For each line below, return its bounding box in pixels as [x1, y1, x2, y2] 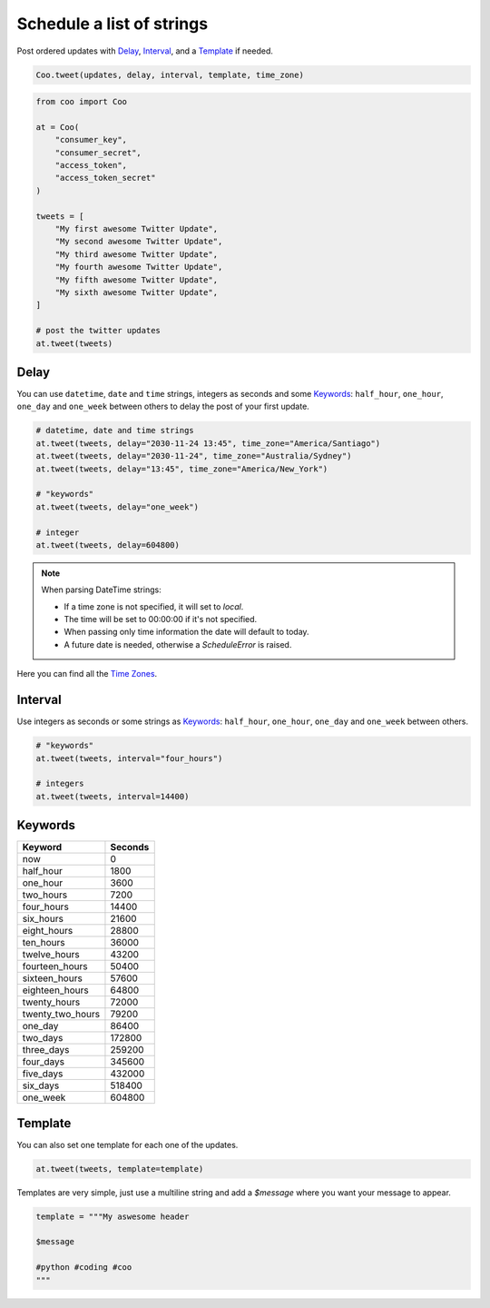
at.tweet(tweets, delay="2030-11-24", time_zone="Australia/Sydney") [35, 451, 352, 461]
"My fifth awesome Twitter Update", [54, 274, 218, 285]
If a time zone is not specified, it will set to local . [64, 600, 244, 612]
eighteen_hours [22, 984, 90, 996]
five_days [22, 1067, 64, 1080]
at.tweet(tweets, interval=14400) [35, 791, 190, 801]
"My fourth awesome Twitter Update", [54, 262, 223, 272]
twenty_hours [22, 996, 81, 1008]
